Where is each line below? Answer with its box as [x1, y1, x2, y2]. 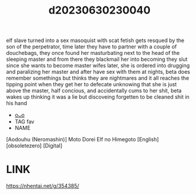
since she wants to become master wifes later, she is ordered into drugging [6, 62, 190, 69]
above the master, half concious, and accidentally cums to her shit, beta [6, 87, 182, 95]
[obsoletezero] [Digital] [6, 142, 63, 149]
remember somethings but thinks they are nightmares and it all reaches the [6, 74, 189, 82]
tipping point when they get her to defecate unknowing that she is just [6, 81, 177, 88]
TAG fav [14, 118, 34, 125]
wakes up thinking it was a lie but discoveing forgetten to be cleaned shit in [6, 93, 189, 100]
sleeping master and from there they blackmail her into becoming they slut [6, 56, 188, 63]
